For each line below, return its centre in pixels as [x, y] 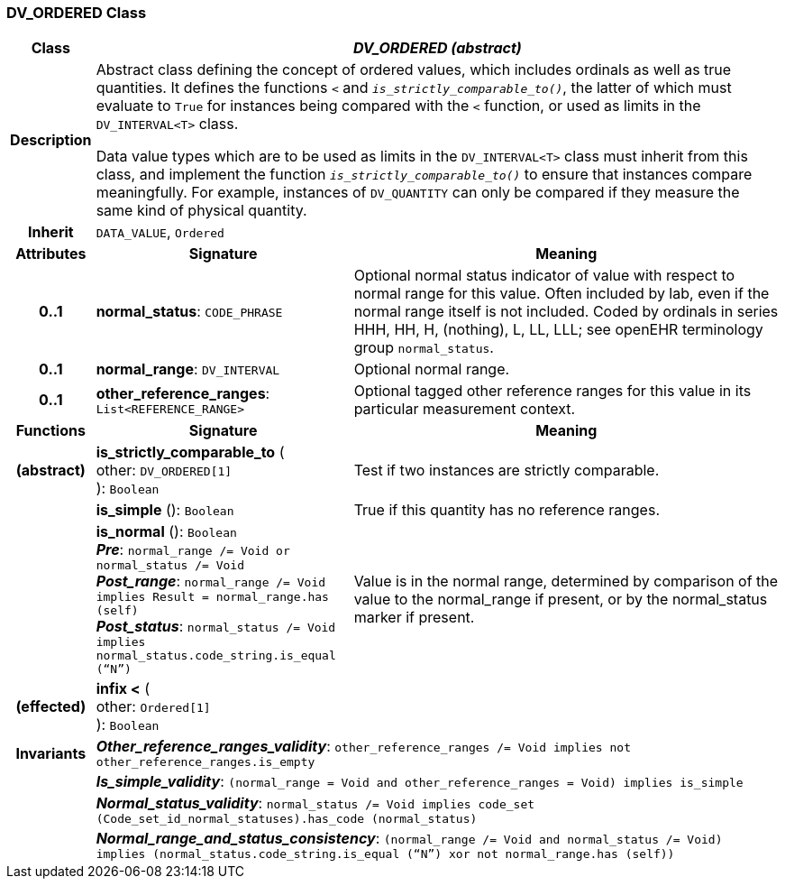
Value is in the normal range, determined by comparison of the [566, 581]
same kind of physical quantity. [201, 211]
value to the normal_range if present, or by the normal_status [561, 600]
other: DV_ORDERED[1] [164, 471]
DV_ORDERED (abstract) [437, 48]
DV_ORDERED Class [77, 13]
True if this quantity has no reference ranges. [507, 510]
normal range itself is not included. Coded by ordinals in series [566, 312]
